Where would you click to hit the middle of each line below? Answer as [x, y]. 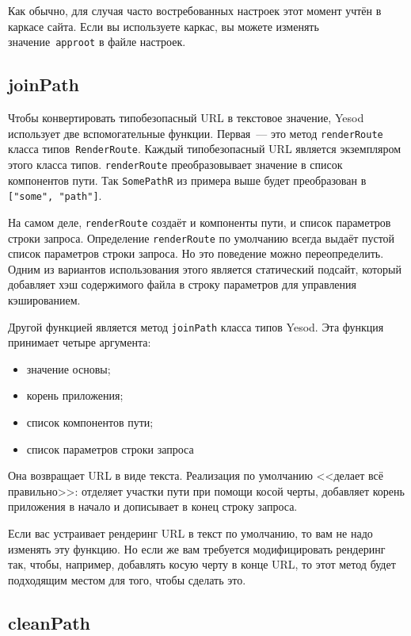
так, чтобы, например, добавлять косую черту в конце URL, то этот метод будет [202, 564]
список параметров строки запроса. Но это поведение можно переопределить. [196, 253]
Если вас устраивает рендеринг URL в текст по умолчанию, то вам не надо [190, 533]
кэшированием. [44, 300]
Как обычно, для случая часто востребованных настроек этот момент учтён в [195, 10]
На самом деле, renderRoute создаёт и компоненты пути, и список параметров [200, 222]
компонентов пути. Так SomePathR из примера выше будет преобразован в [187, 180]
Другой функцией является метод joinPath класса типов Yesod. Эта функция [196, 326]
